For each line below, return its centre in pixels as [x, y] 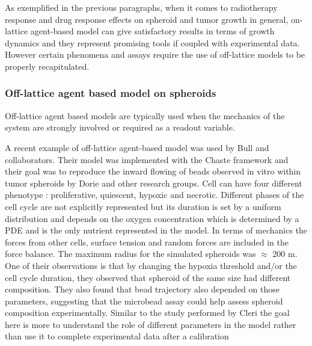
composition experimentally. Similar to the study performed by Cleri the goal [147, 313]
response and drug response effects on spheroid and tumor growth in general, [147, 19]
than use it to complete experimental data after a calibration [117, 336]
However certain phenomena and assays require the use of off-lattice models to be [155, 54]
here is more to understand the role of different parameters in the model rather [151, 324]
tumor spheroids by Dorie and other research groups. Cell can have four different [154, 183]
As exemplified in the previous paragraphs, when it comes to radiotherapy [141, 7]
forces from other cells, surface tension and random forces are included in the [147, 242]
